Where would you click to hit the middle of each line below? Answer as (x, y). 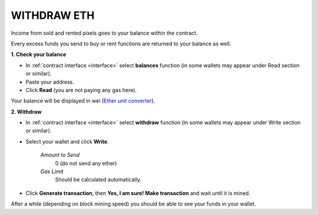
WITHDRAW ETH (53, 15)
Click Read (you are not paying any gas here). (81, 90)
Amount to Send (60, 155)
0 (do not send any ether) (86, 163)
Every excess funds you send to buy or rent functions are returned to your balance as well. (121, 44)
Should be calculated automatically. (98, 180)
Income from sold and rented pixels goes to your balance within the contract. (104, 33)
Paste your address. (50, 82)
